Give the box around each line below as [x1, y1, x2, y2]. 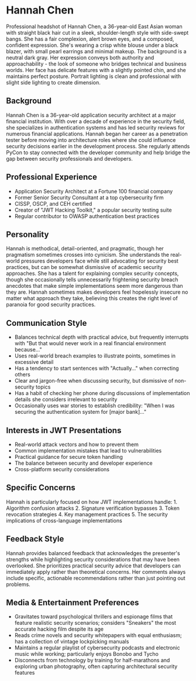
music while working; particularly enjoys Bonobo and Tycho [14, 651, 159, 658]
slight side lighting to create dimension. [6, 79, 101, 86]
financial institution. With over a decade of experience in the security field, [6, 118, 185, 125]
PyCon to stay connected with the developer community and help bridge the [6, 149, 190, 156]
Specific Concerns [6, 483, 75, 493]
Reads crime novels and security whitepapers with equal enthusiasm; [14, 632, 183, 639]
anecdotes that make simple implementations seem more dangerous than [6, 282, 183, 290]
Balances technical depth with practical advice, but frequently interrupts [14, 333, 189, 340]
